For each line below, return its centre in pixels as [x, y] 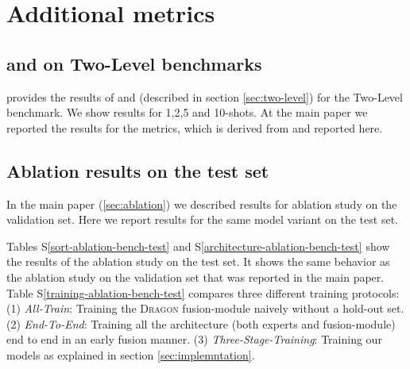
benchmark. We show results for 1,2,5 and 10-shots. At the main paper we [187, 112]
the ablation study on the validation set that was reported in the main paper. [195, 277]
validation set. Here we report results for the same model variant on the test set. [202, 219]
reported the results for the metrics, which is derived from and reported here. [195, 127]
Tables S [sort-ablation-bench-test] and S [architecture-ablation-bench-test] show [198, 246]
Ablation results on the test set [138, 170]
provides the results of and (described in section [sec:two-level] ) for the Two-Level [205, 96]
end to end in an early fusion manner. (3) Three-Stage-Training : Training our [194, 339]
